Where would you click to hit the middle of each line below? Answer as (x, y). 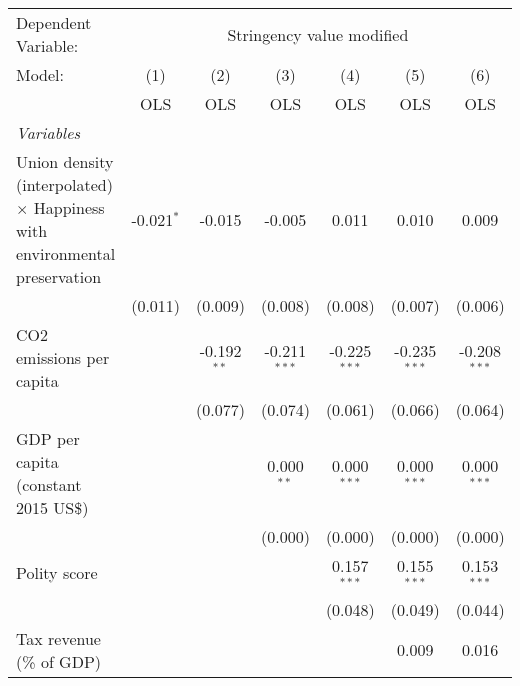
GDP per (48, 438)
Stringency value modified (318, 34)
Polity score (57, 573)
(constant (49, 484)
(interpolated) (64, 184)
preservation (59, 276)
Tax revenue (58, 638)
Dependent (54, 22)
